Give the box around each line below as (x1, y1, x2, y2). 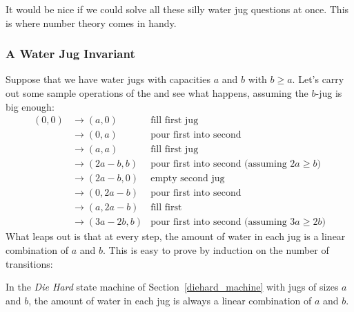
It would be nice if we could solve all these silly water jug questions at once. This (6, 2, 349, 16)
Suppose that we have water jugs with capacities (6, 72, 210, 86)
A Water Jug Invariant (6, 45, 135, 62)
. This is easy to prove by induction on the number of (103, 243, 329, 257)
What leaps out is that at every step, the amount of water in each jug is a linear (6, 229, 346, 244)
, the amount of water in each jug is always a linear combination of (28, 293, 312, 307)
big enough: (6, 99, 55, 113)
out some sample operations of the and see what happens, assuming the (6, 86, 308, 100)
